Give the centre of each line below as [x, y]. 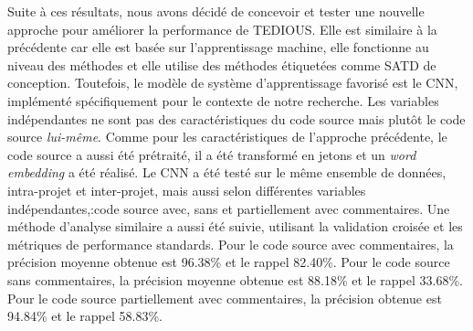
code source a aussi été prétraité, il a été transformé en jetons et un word [212, 154]
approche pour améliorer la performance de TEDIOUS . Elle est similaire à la [222, 29]
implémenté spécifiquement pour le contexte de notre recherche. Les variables [223, 100]
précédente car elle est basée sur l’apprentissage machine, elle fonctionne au [218, 47]
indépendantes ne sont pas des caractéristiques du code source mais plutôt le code [236, 118]
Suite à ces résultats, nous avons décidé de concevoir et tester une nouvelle [216, 11]
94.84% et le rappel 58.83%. [85, 316]
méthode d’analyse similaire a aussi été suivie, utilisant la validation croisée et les [235, 226]
